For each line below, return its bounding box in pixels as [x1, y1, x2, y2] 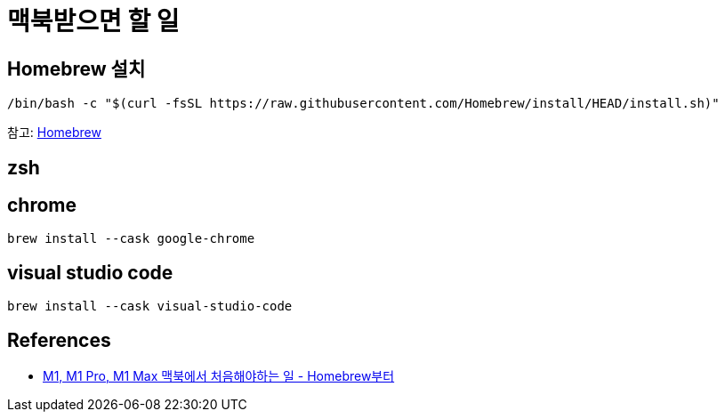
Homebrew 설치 [7, 57, 146, 80]
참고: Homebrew [7, 125, 101, 141]
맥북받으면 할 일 [7, 6, 180, 36]
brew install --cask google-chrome [7, 231, 255, 246]
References [7, 328, 111, 351]
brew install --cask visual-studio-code [7, 299, 293, 314]
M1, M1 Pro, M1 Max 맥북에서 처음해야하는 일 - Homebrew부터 [43, 368, 395, 384]
